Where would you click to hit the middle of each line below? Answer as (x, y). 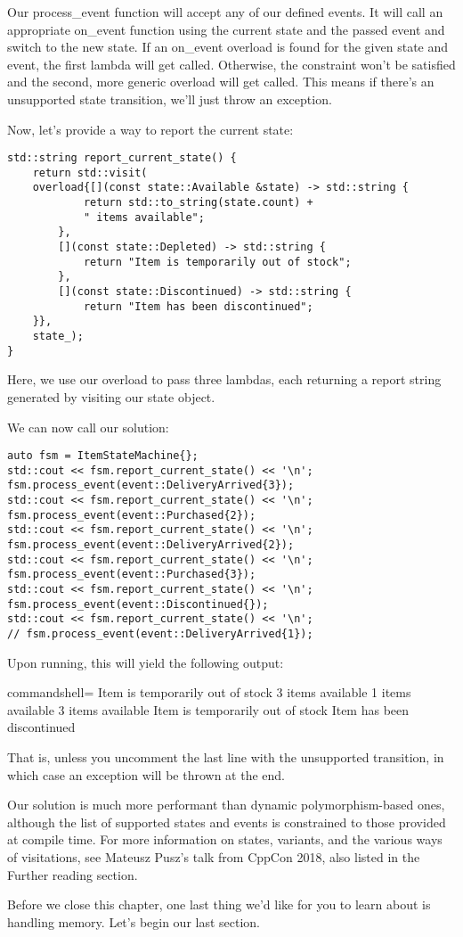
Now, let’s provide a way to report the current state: (150, 129)
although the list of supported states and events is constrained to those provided (227, 822)
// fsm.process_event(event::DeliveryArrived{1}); (160, 634)
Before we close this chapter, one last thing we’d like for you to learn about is (219, 904)
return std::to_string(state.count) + (198, 203)
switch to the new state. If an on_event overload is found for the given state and (228, 47)
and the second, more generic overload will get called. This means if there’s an (221, 82)
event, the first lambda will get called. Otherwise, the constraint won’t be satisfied (231, 64)
